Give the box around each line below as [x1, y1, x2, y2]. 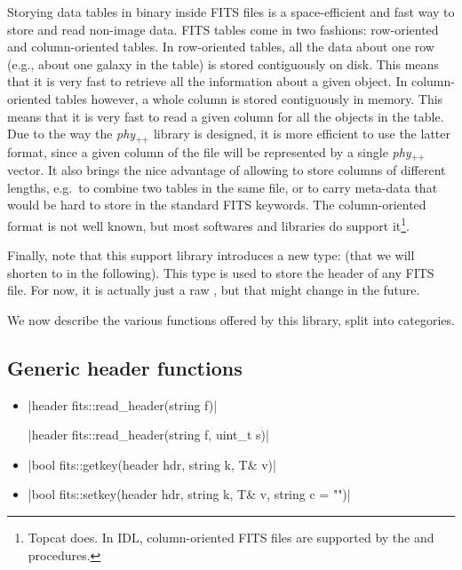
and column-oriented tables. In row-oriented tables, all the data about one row [7, 37, 434, 56]
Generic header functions [7, 353, 243, 381]
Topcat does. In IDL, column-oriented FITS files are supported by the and [28, 528, 434, 547]
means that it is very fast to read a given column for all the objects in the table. [7, 107, 444, 125]
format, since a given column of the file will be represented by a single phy [7, 142, 411, 161]
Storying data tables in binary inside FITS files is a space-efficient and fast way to [7, 3, 455, 20]
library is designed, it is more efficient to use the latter [153, 124, 450, 143]
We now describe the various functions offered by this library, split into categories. [7, 310, 455, 329]
